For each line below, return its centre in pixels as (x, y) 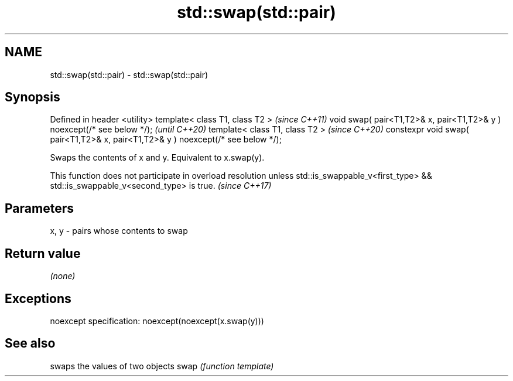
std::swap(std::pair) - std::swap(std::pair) (129, 74)
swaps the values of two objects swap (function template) (162, 366)
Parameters (39, 208)
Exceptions (38, 298)
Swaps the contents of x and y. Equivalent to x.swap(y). (157, 158)
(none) (63, 276)
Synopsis (33, 97)
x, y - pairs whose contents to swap (119, 231)
